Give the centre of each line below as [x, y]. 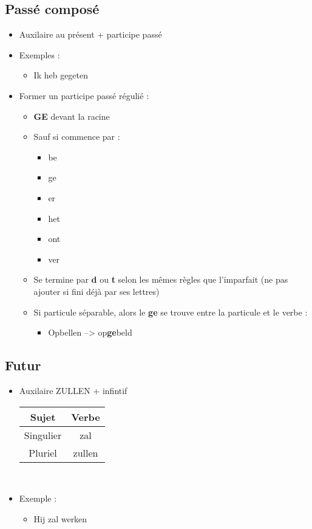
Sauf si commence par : [77, 137]
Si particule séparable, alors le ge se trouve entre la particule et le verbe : [171, 312]
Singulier [43, 435]
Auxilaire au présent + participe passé [90, 34]
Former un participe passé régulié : [84, 95]
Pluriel [43, 452]
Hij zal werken [60, 518]
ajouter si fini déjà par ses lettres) [97, 291]
